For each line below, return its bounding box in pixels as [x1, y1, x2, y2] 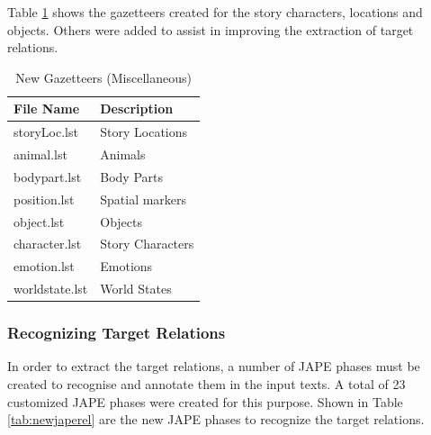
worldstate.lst [13, 279, 88, 298]
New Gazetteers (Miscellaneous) [15, 68, 192, 86]
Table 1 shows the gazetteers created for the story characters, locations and [7, 3, 423, 21]
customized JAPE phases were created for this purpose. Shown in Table [7, 392, 403, 411]
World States [100, 279, 172, 298]
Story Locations [100, 122, 188, 141]
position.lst [13, 189, 75, 208]
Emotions [100, 257, 153, 276]
